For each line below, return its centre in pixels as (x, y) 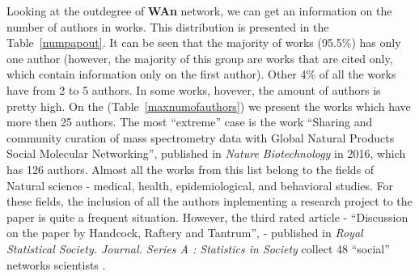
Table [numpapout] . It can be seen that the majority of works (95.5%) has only (204, 42)
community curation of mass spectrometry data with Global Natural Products (201, 137)
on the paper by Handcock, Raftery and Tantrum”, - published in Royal (185, 233)
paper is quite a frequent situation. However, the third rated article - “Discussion (207, 217)
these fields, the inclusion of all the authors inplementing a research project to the (209, 201)
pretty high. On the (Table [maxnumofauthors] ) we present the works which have (209, 106)
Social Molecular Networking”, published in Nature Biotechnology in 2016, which (206, 153)
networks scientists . (56, 264)
